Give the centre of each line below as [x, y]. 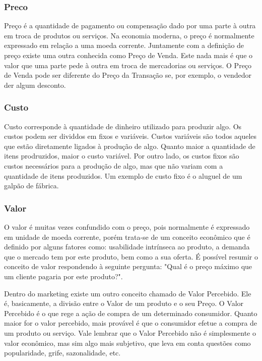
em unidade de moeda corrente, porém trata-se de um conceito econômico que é [127, 237]
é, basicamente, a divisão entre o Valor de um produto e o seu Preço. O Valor [124, 303]
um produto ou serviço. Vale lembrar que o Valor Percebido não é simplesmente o [130, 332]
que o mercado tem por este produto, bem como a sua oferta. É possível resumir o [131, 256]
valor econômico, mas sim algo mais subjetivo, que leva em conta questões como [127, 343]
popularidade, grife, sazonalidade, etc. [62, 353]
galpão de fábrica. [31, 186]
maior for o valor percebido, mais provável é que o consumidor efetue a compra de [131, 323]
